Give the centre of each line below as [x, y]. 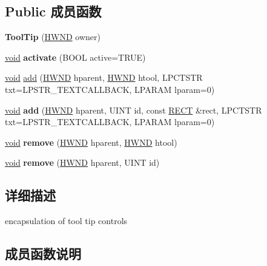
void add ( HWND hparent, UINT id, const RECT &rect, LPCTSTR [133, 110]
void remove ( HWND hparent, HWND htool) [91, 142]
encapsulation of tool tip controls [66, 221]
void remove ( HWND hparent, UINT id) [82, 162]
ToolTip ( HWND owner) [53, 37]
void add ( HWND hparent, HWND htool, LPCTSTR [104, 77]
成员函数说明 [43, 254]
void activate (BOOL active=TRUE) [75, 57]
